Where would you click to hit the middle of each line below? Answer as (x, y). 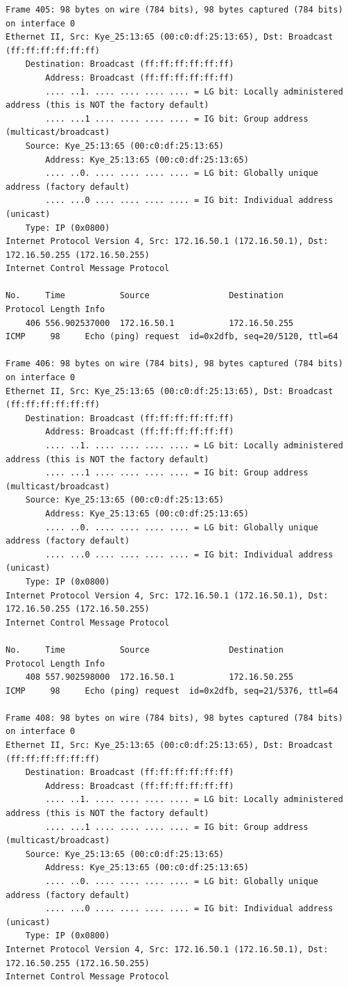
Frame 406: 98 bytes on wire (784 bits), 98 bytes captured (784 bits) (174, 364)
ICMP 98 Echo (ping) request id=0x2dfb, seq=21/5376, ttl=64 (172, 691)
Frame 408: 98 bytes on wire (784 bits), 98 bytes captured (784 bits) (174, 718)
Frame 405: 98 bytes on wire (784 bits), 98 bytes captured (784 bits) (174, 10)
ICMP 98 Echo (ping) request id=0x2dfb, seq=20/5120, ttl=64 (172, 337)
